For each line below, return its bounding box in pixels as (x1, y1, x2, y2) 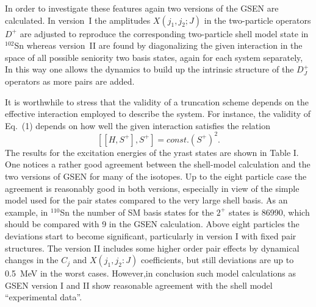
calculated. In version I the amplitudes (5, 13, 151, 26)
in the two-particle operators (204, 13, 311, 26)
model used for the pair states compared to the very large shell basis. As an (5, 194, 288, 206)
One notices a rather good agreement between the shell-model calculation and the (5, 158, 311, 171)
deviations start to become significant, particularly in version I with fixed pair (5, 230, 296, 242)
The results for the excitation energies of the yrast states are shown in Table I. (5, 146, 299, 158)
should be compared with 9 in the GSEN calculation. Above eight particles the (5, 217, 300, 230)
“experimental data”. (5, 291, 82, 303)
